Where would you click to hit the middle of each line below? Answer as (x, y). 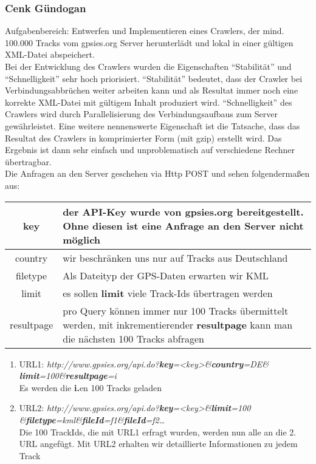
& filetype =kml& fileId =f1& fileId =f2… (92, 419)
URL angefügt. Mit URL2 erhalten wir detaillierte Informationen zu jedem (158, 444)
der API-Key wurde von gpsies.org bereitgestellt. (183, 211)
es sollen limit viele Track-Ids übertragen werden (168, 293)
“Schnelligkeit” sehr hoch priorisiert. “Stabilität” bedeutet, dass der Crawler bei (154, 78)
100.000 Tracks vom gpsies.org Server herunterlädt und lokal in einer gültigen (149, 42)
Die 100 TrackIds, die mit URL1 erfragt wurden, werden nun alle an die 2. (158, 432)
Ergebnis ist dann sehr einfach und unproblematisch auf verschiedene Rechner (150, 150)
